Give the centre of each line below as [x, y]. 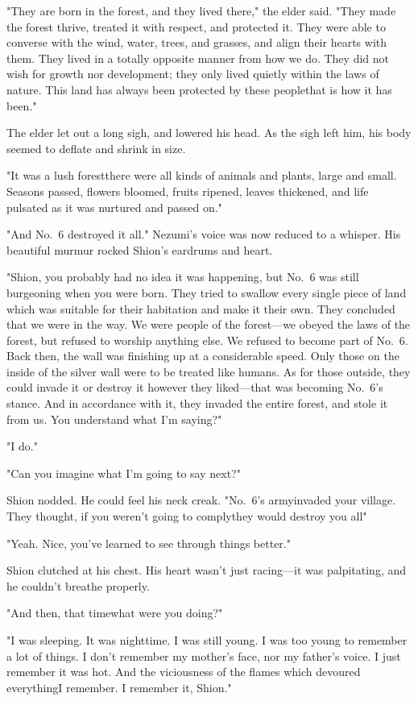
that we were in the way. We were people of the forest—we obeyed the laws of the [209, 324]
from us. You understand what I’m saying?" [114, 419]
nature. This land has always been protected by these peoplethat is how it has [199, 89]
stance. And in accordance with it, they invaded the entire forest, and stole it [197, 403]
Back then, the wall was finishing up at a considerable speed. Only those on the [203, 356]
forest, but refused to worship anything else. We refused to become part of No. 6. [207, 340]
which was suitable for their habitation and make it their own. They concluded [201, 308]
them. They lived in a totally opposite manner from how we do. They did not [198, 58]
